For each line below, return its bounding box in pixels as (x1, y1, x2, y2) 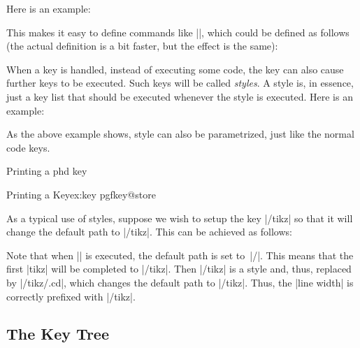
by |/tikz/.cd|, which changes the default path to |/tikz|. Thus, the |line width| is (6, 275, 354, 289)
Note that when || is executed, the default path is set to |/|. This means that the (6, 247, 354, 262)
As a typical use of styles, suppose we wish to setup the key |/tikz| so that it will (6, 210, 353, 225)
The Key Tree (6, 323, 109, 345)
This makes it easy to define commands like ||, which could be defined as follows (6, 24, 350, 39)
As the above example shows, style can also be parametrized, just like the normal (6, 126, 354, 141)
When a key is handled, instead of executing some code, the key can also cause (6, 61, 344, 76)
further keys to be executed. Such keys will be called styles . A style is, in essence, (6, 75, 354, 90)
